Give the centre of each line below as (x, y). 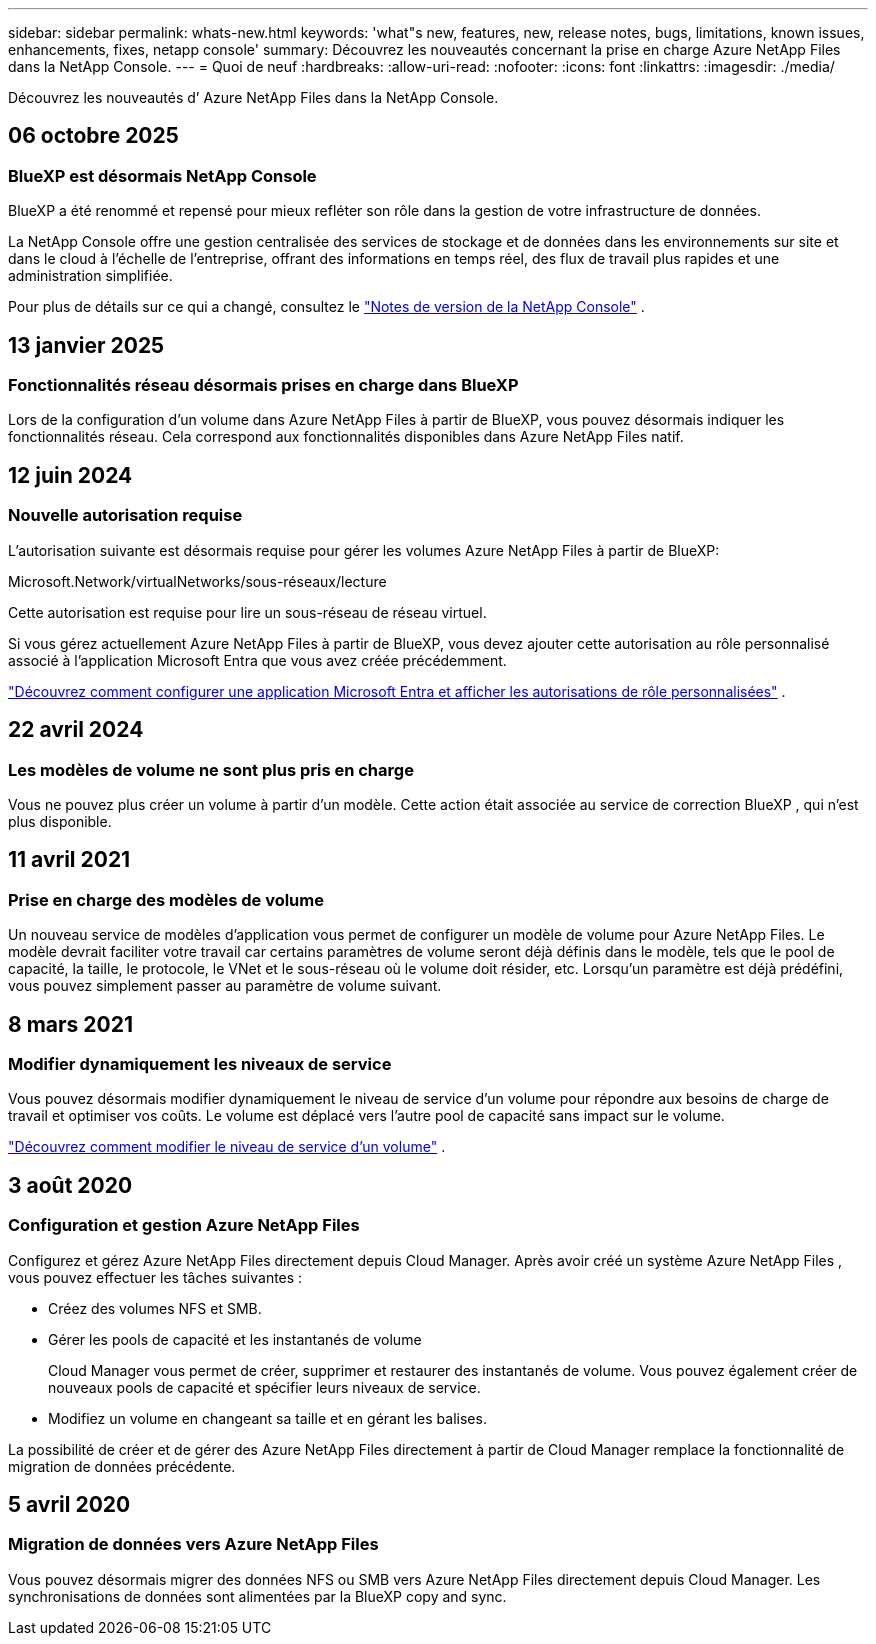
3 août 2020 (70, 1185)
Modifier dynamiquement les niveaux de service (200, 1063)
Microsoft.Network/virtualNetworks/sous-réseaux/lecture (197, 581)
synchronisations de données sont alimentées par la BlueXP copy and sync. (257, 1596)
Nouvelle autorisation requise (125, 515)
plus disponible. (60, 821)
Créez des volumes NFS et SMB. (155, 1308)
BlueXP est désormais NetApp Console (162, 175)
